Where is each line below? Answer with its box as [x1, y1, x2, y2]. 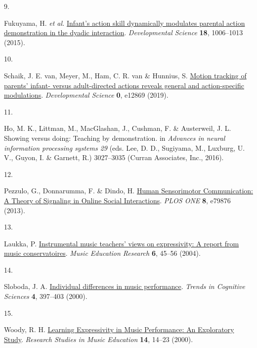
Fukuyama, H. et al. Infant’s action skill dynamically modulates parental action [4, 17, 245, 28]
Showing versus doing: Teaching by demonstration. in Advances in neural [4, 132, 225, 143]
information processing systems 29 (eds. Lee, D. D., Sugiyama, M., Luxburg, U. [4, 142, 245, 153]
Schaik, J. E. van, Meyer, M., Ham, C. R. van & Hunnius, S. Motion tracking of [4, 70, 247, 80]
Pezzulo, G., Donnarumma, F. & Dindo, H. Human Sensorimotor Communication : [4, 185, 253, 196]
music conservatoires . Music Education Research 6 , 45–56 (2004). [4, 248, 201, 258]
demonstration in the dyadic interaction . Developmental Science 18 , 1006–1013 [4, 27, 243, 38]
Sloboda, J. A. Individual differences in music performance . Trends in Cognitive [4, 281, 245, 291]
